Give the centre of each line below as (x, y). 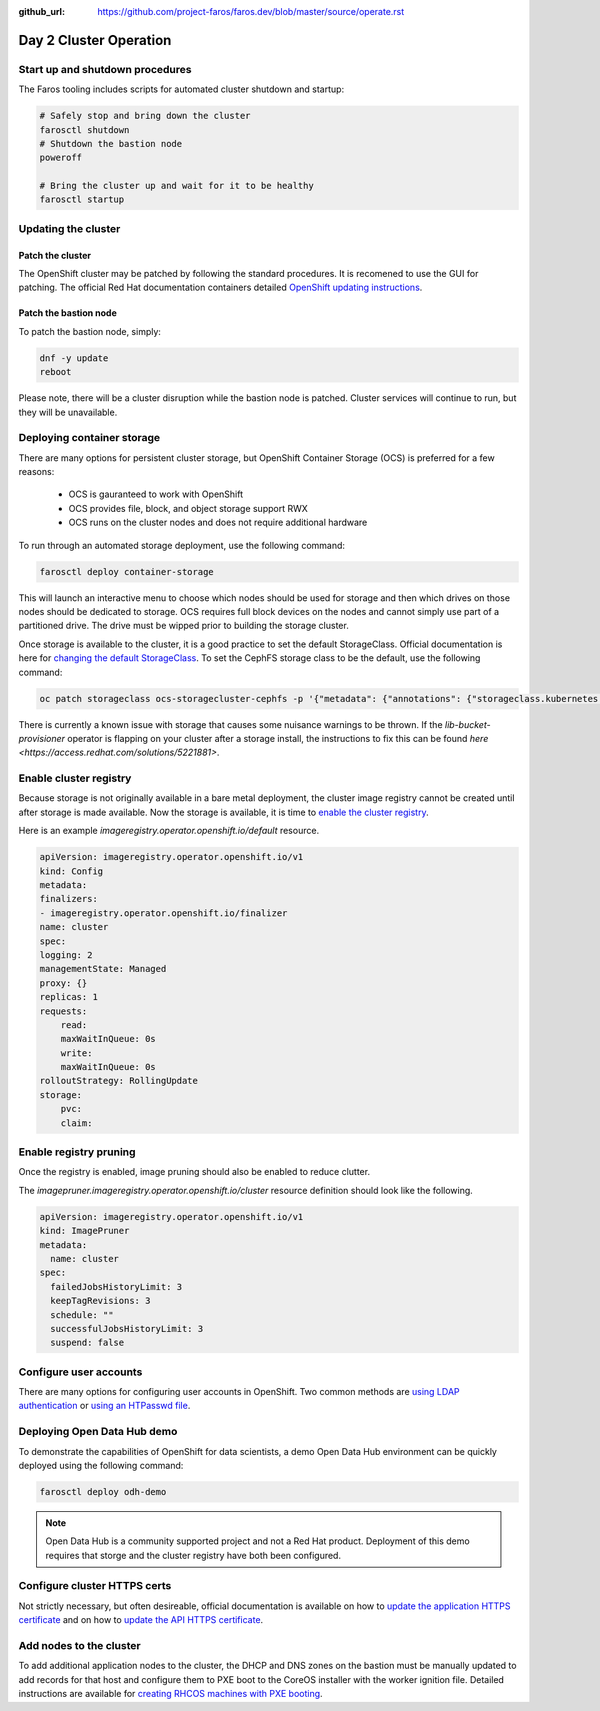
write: (76, 1053)
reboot (55, 372)
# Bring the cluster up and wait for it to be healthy (176, 186)
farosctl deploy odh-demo (103, 1491)
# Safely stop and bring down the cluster (145, 116)
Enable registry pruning (77, 1152)
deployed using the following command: (101, 1465)
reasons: (36, 472)
